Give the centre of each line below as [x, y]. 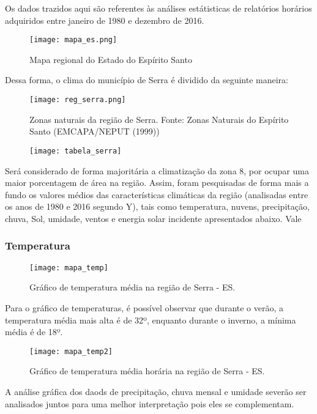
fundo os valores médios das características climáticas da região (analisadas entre [157, 194]
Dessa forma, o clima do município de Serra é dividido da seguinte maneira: [147, 80]
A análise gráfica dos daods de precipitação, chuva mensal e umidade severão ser [156, 391]
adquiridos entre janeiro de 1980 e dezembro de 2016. [105, 20]
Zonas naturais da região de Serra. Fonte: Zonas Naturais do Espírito [159, 119]
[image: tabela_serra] [76, 151]
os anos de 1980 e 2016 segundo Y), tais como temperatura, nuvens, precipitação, [157, 206]
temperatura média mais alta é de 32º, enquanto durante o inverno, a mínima [151, 320]
